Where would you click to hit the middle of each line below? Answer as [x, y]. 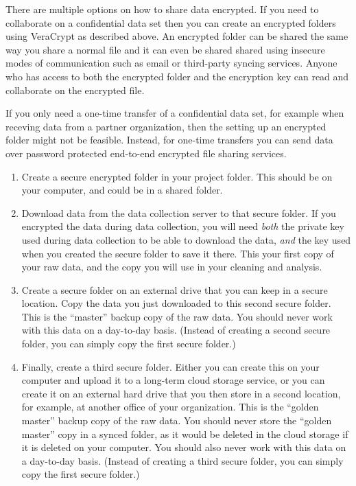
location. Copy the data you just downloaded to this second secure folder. [176, 303]
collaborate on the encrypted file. [75, 90]
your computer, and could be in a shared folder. [122, 190]
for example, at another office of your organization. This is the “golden [170, 407]
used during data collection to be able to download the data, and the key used [186, 239]
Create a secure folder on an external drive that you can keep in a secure [175, 289]
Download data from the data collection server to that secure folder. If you [179, 212]
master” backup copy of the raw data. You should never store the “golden [177, 420]
